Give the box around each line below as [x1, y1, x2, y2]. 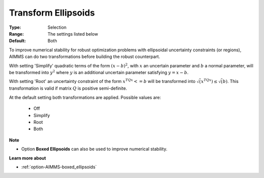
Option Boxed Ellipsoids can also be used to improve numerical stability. [21, 146, 168, 152]
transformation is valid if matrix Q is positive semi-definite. [9, 85, 127, 91]
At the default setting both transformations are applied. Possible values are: [9, 94, 161, 100]
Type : [9, 24, 22, 30]
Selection [47, 24, 67, 30]
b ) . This [222, 79, 239, 84]
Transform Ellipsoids [9, 7, 95, 18]
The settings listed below [47, 31, 98, 37]
